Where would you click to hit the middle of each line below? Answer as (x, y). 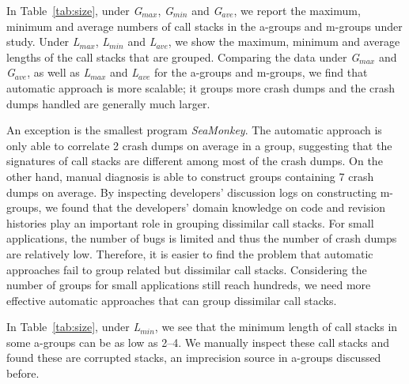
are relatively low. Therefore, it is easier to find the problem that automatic (190, 253)
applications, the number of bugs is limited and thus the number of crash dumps (202, 238)
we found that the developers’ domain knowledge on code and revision (216, 207)
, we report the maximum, (297, 10)
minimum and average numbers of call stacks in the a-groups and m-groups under (204, 26)
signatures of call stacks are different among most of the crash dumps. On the (195, 161)
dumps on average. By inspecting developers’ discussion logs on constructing (191, 192)
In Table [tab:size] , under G (74, 10)
